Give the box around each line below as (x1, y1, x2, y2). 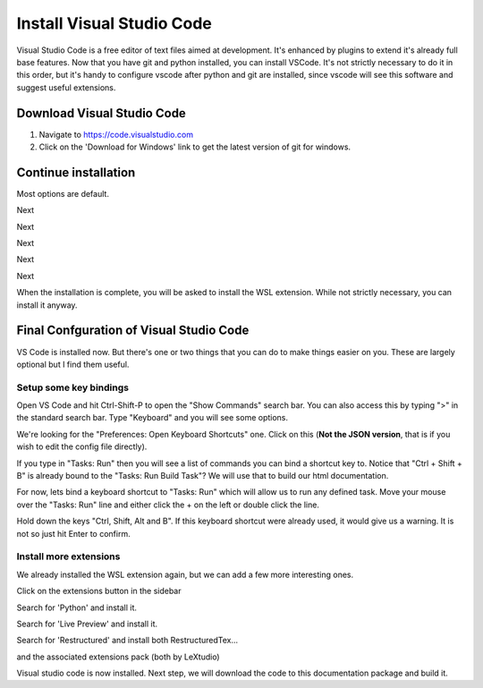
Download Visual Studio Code (16, 106, 187, 121)
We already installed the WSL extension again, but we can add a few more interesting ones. (16, 569, 354, 580)
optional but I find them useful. (16, 359, 130, 369)
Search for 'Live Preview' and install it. (16, 618, 158, 629)
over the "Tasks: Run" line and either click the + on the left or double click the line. (16, 499, 319, 510)
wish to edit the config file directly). (16, 441, 148, 452)
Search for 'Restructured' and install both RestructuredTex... (16, 635, 239, 646)
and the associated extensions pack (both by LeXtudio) (16, 651, 220, 662)
